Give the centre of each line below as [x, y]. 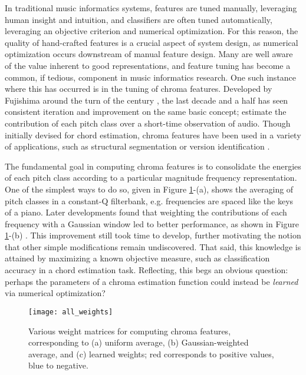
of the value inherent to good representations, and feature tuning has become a [148, 65]
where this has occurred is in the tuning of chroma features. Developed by [139, 89]
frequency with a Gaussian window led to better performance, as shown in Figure [152, 223]
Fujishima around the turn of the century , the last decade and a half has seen [147, 100]
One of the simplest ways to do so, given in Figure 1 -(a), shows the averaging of [149, 189]
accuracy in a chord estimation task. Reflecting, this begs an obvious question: [147, 270]
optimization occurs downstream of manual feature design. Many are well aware [149, 54]
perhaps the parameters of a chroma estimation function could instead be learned [152, 281]
